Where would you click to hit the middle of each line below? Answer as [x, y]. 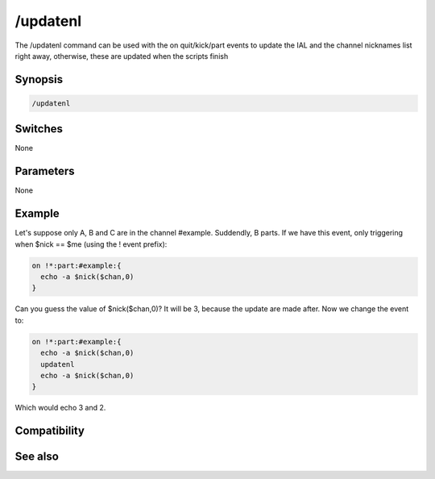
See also [37, 457]
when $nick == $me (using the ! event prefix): [91, 244]
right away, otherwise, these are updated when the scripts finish [122, 56]
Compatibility [50, 431]
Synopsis [39, 79]
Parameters [45, 171]
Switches [39, 129]
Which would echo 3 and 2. [60, 408]
